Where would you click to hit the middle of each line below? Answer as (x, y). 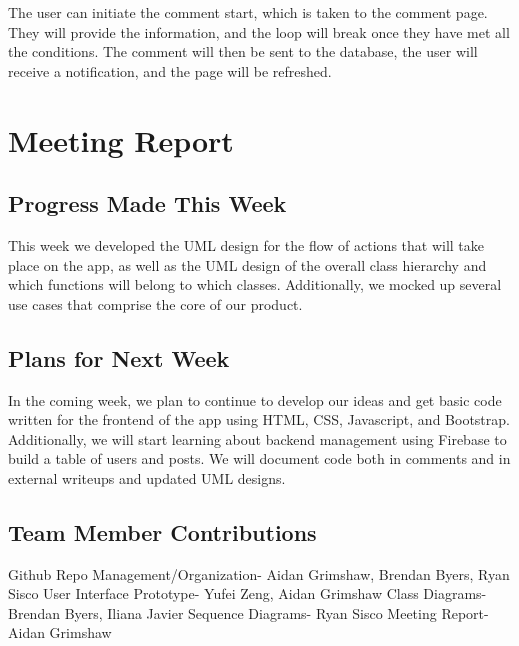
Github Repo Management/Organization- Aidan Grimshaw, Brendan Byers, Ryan (259, 573)
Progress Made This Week (147, 203)
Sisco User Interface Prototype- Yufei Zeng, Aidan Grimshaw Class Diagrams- (247, 593)
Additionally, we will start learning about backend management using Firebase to (257, 438)
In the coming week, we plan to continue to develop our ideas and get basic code (255, 399)
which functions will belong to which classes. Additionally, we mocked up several (255, 284)
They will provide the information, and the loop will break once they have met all (259, 31)
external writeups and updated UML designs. (147, 477)
